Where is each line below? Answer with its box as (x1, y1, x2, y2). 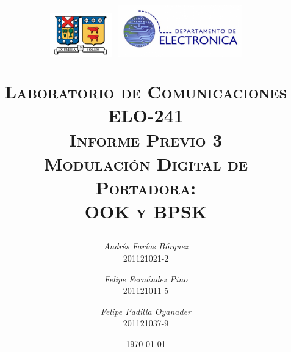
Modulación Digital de (43, 150, 248, 175)
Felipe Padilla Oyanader (100, 304, 191, 317)
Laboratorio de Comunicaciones (4, 79, 287, 104)
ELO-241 (108, 103, 184, 128)
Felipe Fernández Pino (104, 272, 188, 285)
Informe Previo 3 (69, 127, 223, 152)
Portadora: (95, 174, 196, 199)
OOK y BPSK (84, 199, 207, 224)
